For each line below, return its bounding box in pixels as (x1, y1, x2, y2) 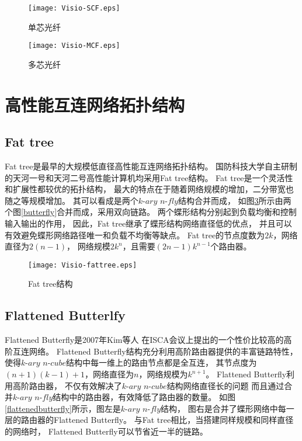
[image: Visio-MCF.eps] (28, 41, 120, 50)
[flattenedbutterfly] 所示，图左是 (5, 402, 121, 414)
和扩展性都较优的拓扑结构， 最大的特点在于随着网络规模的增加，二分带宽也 (5, 183, 294, 195)
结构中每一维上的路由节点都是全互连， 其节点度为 (65, 356, 257, 369)
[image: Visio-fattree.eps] (28, 261, 137, 269)
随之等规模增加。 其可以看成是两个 (5, 194, 138, 206)
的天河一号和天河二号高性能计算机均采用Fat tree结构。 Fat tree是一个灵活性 (5, 171, 293, 183)
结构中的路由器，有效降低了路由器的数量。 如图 (53, 391, 235, 403)
